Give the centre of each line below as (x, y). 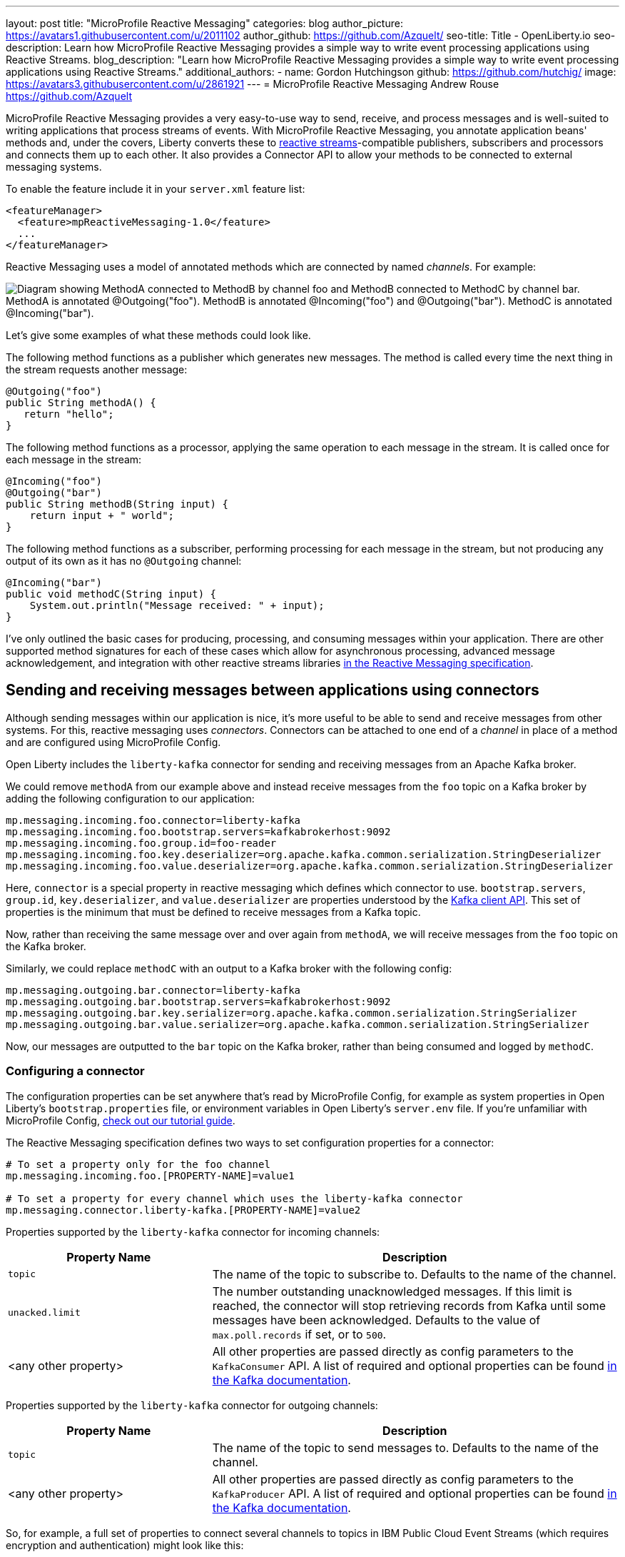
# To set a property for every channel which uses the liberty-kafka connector (234, 1198)
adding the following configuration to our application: (130, 798)
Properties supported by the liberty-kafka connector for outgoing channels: (192, 1405)
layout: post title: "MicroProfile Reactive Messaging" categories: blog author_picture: (204, 23)
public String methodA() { (81, 403)
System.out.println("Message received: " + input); (177, 605)
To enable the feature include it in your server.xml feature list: (156, 189)
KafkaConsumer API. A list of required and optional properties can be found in (415, 1365)
